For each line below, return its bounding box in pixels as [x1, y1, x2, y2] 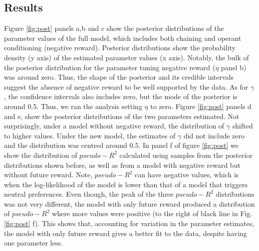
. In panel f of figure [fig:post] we [138, 140, 239, 150]
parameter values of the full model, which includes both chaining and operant [4, 32, 242, 43]
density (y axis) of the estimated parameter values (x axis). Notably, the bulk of [4, 52, 249, 62]
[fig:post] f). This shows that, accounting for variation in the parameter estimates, [4, 218, 255, 229]
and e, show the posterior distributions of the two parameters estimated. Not [4, 111, 240, 121]
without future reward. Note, [4, 169, 93, 180]
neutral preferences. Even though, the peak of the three [4, 189, 174, 199]
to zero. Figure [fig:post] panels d [150, 101, 252, 111]
